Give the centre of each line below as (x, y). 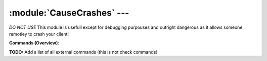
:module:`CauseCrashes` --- (69, 13)
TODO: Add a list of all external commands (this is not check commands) (83, 52)
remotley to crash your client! (39, 34)
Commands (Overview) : (34, 43)
